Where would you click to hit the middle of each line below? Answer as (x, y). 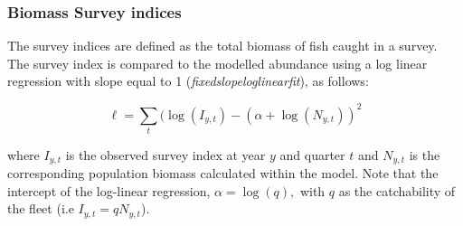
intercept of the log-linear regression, (109, 190)
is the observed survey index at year (165, 154)
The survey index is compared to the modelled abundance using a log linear (217, 63)
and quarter (312, 154)
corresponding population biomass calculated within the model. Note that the (223, 173)
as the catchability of (397, 190)
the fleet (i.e (41, 208)
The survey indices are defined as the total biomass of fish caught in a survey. (222, 46)
